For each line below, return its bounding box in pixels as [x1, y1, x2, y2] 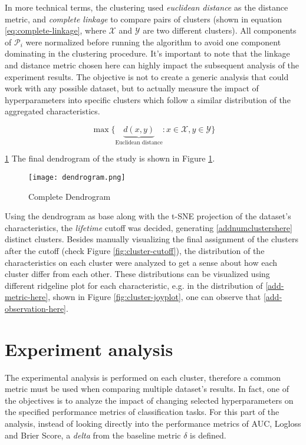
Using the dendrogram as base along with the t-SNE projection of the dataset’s [5, 210, 291, 222]
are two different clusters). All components [143, 24, 297, 37]
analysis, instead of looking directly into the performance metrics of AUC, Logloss [5, 417, 301, 430]
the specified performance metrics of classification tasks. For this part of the [5, 406, 279, 418]
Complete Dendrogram [28, 190, 111, 202]
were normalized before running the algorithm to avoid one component [25, 35, 281, 48]
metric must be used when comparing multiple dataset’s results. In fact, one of [5, 383, 289, 395]
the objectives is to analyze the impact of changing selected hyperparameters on [5, 394, 294, 406]
